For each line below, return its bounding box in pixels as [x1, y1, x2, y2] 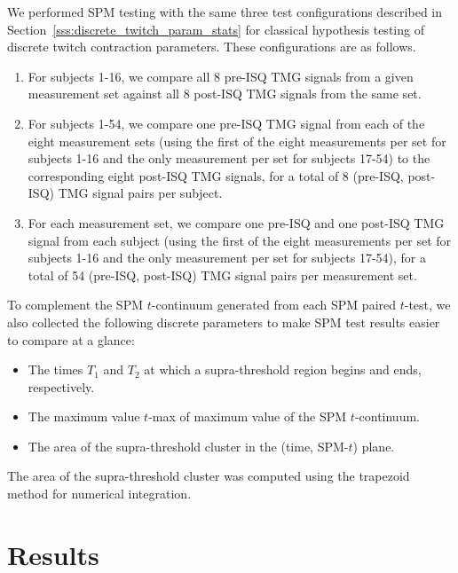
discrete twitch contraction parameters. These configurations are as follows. [7, 37, 416, 56]
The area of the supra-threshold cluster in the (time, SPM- [28, 436, 349, 455]
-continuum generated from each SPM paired [151, 295, 397, 314]
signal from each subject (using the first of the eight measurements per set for [28, 231, 452, 249]
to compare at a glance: [7, 330, 135, 349]
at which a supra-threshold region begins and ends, [144, 360, 422, 379]
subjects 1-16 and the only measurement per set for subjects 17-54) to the [28, 149, 430, 168]
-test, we [404, 295, 451, 314]
